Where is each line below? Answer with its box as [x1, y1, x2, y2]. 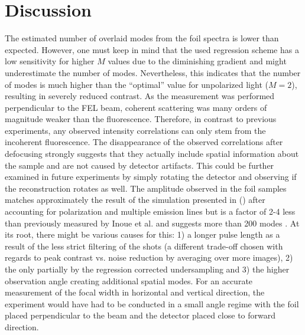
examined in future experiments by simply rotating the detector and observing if [5, 170, 297, 183]
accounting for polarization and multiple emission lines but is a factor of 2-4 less [5, 205, 296, 218]
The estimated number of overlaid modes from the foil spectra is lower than [5, 32, 279, 44]
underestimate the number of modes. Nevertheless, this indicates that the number [5, 66, 301, 78]
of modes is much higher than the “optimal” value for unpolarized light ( [5, 78, 268, 90]
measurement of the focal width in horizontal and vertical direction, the [5, 286, 265, 298]
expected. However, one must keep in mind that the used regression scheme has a [5, 43, 299, 55]
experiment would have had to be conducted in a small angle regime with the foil [5, 297, 299, 310]
